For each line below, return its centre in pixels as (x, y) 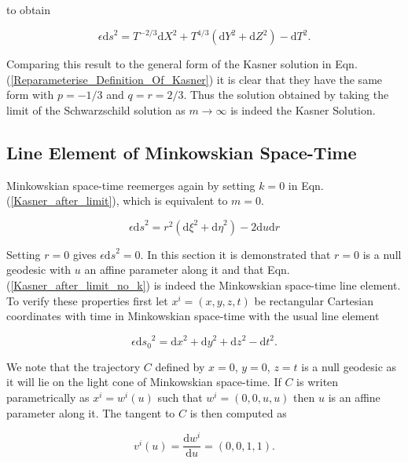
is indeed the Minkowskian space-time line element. (277, 285)
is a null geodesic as (349, 366)
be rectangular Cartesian (314, 300)
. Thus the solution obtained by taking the (286, 95)
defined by (180, 366)
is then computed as (238, 412)
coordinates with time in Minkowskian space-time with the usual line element (193, 316)
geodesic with (39, 270)
